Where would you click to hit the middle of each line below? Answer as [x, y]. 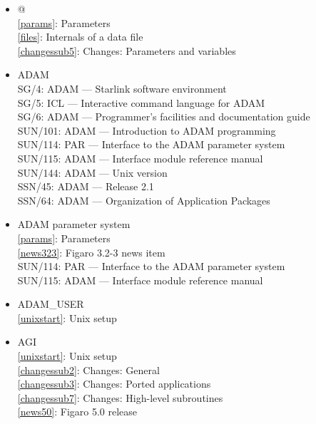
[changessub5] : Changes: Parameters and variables [127, 50]
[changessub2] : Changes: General [88, 369]
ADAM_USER [51, 304]
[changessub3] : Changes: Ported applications [114, 384]
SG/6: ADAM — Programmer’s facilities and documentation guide [164, 117]
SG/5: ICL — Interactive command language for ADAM [141, 102]
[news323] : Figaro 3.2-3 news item [91, 252]
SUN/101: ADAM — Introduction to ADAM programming [147, 130]
